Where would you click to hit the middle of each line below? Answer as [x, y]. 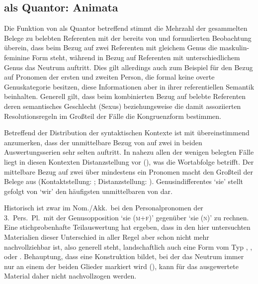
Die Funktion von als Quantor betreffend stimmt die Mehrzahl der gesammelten [126, 28]
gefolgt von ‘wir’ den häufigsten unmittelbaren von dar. [88, 191]
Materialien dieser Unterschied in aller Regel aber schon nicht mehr [107, 237]
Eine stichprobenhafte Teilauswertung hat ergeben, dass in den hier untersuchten [127, 227]
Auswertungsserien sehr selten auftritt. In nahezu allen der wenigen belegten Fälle [129, 152]
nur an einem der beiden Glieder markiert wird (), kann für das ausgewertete [121, 266]
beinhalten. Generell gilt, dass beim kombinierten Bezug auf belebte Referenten [125, 96]
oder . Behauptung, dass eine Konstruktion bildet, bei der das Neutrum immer [124, 256]
